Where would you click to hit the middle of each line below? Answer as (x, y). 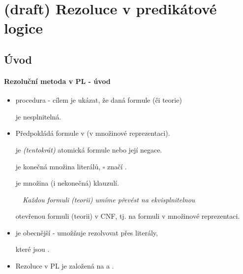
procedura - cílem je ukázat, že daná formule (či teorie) (99, 100)
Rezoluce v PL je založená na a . (65, 266)
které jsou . (32, 249)
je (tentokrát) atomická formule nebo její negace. (89, 149)
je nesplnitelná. (38, 116)
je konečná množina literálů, (58, 166)
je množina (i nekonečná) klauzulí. (67, 183)
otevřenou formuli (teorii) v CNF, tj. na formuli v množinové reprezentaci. (128, 216)
